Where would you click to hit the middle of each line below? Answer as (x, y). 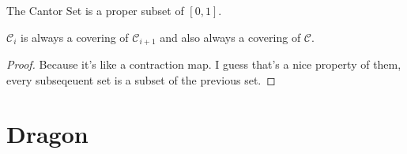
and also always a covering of (230, 37)
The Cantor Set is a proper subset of (95, 10)
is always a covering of (74, 37)
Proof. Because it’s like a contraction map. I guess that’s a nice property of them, (204, 64)
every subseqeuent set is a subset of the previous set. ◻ (141, 79)
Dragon (47, 134)
